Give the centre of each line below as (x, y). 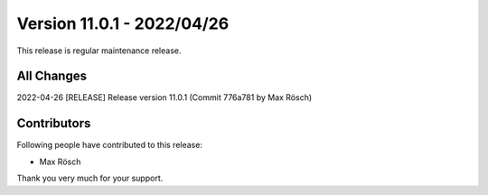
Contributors (54, 123)
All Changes (52, 76)
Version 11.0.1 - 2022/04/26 (123, 23)
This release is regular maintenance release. (99, 51)
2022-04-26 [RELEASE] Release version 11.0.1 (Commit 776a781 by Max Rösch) (164, 97)
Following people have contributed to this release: (110, 145)
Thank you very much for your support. (90, 178)
